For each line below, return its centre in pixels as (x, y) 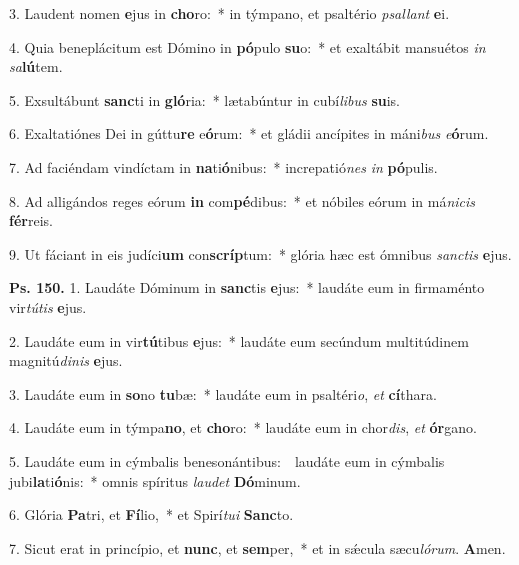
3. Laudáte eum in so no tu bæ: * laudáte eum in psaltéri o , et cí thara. (223, 393)
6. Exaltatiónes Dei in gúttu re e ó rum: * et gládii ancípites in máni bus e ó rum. (249, 133)
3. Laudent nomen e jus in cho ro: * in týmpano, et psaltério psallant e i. (229, 13)
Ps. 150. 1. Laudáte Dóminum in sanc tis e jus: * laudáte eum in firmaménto (247, 287)
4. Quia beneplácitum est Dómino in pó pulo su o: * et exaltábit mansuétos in (247, 46)
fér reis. (31, 220)
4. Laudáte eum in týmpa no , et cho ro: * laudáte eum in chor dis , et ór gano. (243, 427)
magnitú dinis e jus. (66, 360)
